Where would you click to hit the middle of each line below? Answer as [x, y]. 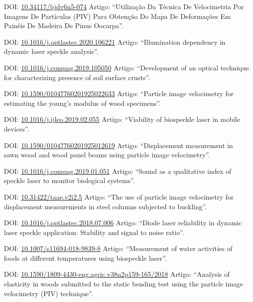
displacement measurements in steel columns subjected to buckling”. [105, 206]
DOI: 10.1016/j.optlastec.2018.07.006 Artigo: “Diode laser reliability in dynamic [123, 223]
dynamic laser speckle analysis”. [51, 51]
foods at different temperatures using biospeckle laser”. [85, 258]
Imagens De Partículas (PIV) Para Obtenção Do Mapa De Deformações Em [117, 16]
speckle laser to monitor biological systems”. [69, 180]
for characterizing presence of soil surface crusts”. [77, 77]
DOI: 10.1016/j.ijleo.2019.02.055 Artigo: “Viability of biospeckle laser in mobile [122, 119]
